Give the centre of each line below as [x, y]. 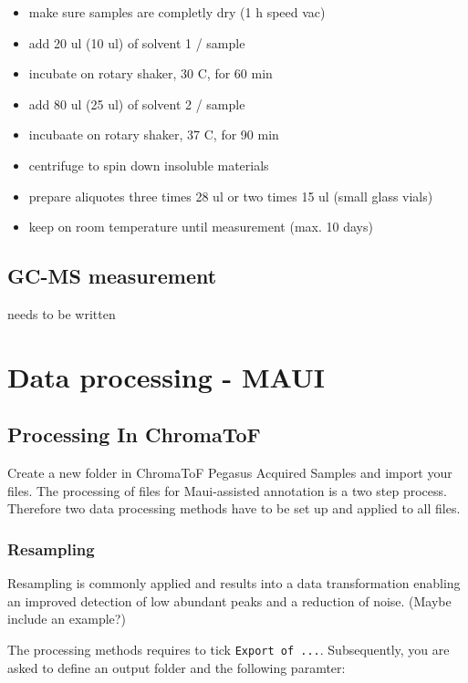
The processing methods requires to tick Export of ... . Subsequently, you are [229, 649]
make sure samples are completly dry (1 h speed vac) [177, 12]
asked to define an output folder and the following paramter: [177, 667]
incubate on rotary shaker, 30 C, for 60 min [151, 73]
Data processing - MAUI [166, 376]
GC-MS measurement [112, 276]
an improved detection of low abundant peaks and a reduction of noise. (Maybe [229, 600]
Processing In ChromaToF [134, 435]
